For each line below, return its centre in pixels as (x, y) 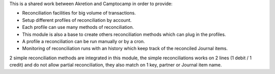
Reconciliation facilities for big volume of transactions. (79, 13)
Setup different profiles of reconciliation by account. (77, 20)
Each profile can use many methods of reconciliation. (78, 27)
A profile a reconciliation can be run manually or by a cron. (84, 41)
